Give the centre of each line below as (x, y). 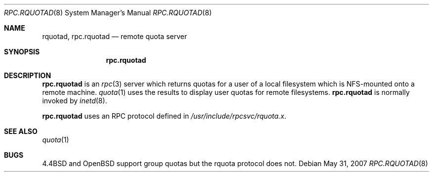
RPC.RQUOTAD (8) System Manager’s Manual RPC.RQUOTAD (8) (108, 13)
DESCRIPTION (28, 75)
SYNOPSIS (22, 52)
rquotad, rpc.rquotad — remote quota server (115, 36)
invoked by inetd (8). (75, 101)
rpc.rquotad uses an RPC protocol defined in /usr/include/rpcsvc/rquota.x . (164, 116)
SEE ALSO (21, 131)
